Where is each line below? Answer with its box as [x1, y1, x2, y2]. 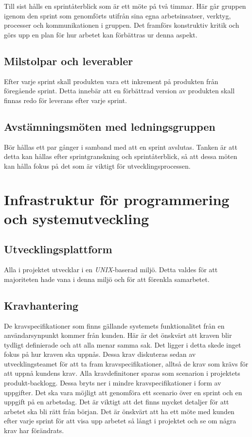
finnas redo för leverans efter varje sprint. [4, 95, 127, 105]
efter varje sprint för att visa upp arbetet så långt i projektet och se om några [4, 416, 236, 426]
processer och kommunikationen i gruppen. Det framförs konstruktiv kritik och [4, 20, 239, 30]
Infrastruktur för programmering [4, 189, 230, 209]
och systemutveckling [4, 208, 149, 228]
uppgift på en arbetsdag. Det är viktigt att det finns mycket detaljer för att [4, 397, 229, 407]
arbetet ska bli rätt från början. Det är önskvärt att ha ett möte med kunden [4, 406, 234, 416]
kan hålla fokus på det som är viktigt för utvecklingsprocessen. [4, 160, 191, 171]
